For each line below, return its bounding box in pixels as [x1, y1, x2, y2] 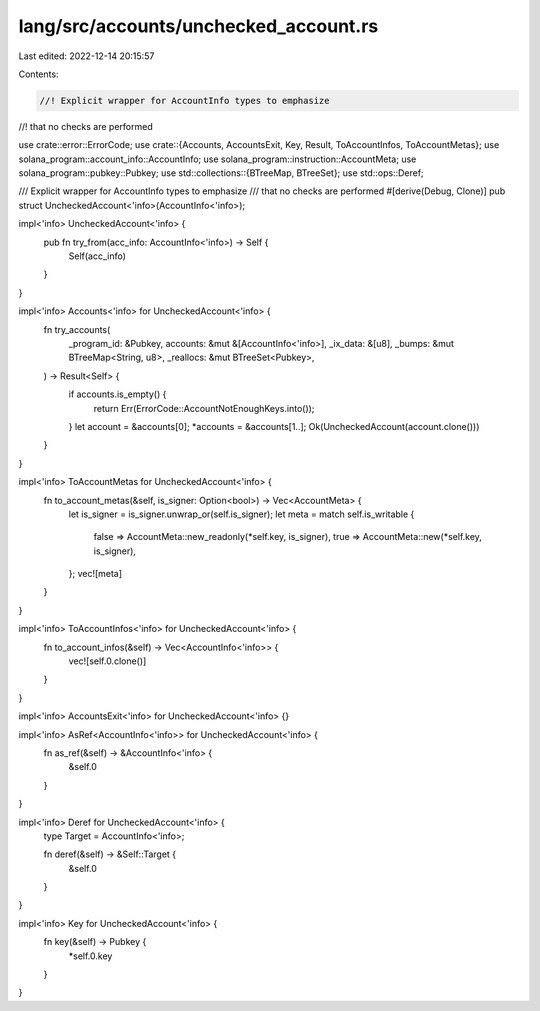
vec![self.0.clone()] [68, 655, 147, 667]
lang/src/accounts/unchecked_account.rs [18, 15, 379, 37]
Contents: [18, 68, 59, 80]
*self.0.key [68, 950, 113, 962]
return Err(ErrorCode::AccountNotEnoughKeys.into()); [93, 402, 315, 414]
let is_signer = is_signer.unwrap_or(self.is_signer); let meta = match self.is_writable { [68, 508, 415, 520]
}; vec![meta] [68, 568, 123, 580]
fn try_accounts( [43, 323, 111, 335]
